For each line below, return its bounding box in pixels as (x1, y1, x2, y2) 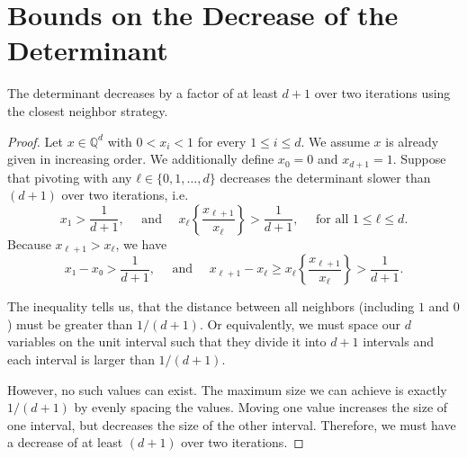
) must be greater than (7, 314, 133, 333)
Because (7, 234, 51, 253)
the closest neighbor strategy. (7, 101, 168, 120)
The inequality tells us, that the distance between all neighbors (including (7, 297, 415, 316)
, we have (115, 234, 167, 253)
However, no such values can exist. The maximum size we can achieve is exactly (7, 380, 447, 399)
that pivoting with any (7, 167, 132, 186)
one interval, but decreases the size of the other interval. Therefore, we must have (7, 415, 456, 434)
